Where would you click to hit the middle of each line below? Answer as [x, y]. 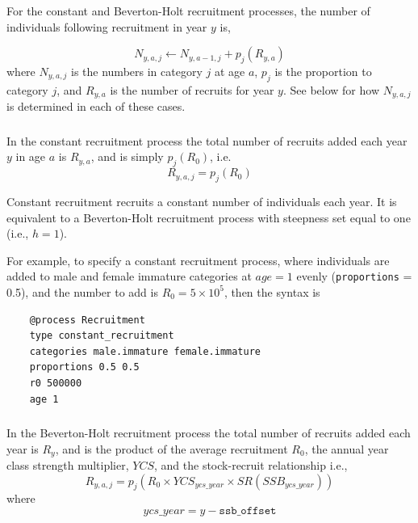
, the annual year [347, 448]
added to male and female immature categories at [129, 276]
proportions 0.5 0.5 [84, 367]
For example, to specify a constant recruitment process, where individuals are [198, 260]
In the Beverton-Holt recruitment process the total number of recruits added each [209, 433]
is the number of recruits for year [192, 89]
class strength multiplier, [68, 465]
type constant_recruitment [102, 336]
